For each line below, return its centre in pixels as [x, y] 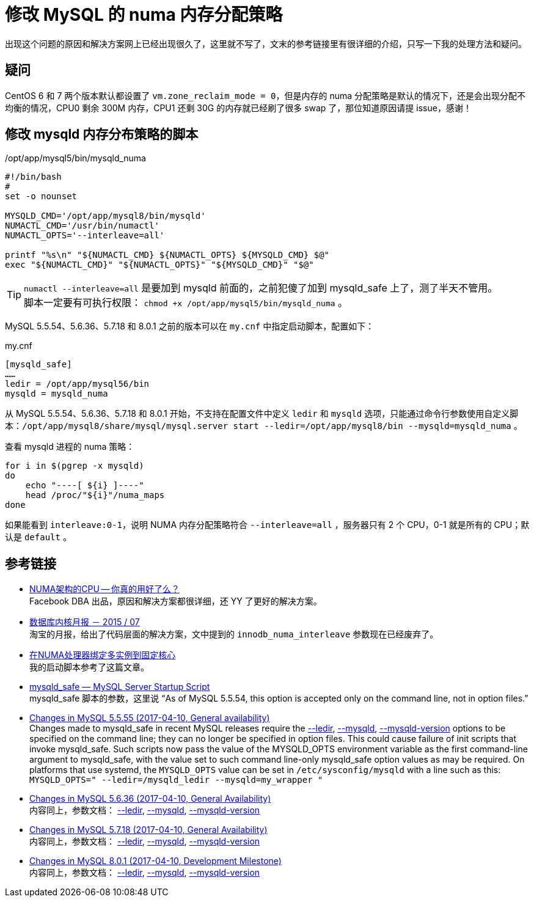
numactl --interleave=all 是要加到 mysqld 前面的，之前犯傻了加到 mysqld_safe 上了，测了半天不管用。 [261, 288]
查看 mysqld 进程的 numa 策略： [70, 447]
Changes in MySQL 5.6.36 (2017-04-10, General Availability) [150, 799]
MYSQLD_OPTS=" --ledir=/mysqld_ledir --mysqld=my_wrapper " [176, 780]
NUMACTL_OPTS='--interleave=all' [85, 236]
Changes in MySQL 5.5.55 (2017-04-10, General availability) [150, 718]
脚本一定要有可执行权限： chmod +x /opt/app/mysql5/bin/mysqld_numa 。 [186, 303]
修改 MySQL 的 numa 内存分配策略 [144, 15]
